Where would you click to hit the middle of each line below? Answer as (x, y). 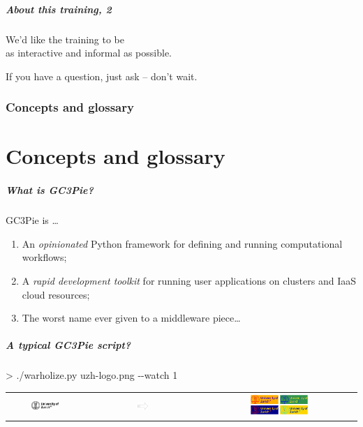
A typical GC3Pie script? (68, 345)
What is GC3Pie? (50, 190)
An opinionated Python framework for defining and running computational (182, 243)
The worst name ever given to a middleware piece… (131, 318)
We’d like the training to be (65, 39)
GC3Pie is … (32, 220)
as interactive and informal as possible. (89, 53)
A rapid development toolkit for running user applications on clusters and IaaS (189, 280)
